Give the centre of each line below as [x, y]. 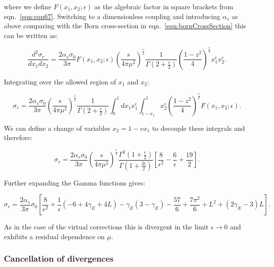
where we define [28, 6]
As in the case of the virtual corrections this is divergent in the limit [106, 227]
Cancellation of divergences [59, 258]
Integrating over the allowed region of [60, 81]
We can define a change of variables [57, 128]
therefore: [18, 137]
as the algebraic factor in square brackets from [164, 6]
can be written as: [31, 35]
